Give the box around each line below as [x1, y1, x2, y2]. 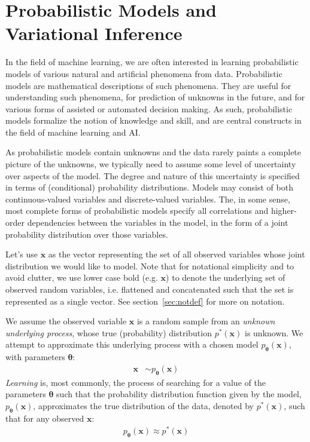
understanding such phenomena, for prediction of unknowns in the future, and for [5, 91, 305, 103]
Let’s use [5, 248, 38, 260]
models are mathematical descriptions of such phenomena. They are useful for [5, 79, 291, 91]
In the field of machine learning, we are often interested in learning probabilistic [5, 56, 299, 68]
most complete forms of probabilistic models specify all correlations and [5, 204, 269, 217]
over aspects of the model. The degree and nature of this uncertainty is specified [5, 169, 300, 182]
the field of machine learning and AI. [5, 125, 141, 138]
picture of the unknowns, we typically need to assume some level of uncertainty [5, 158, 296, 170]
